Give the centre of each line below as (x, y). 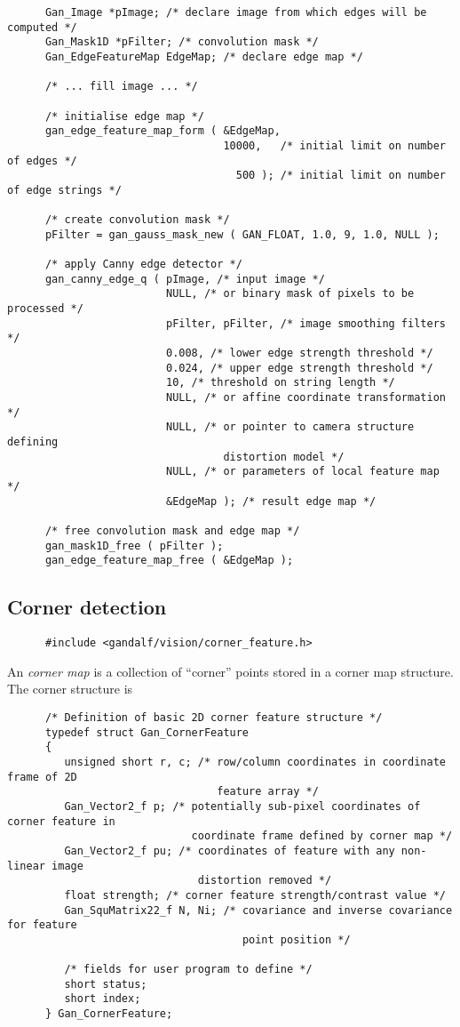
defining (33, 442)
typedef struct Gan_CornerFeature (147, 732)
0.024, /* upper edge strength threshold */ (299, 368)
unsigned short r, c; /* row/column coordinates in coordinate (255, 762)
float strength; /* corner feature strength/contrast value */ (255, 895)
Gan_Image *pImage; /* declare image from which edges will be (236, 12)
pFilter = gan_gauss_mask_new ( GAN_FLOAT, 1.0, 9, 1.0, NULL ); (242, 234)
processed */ (45, 309)
